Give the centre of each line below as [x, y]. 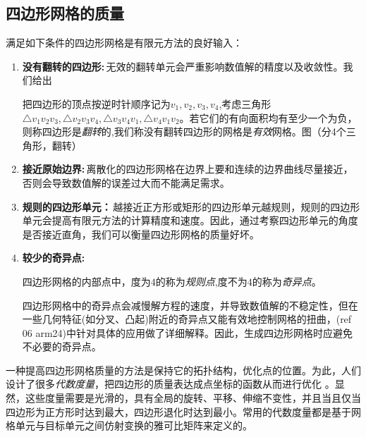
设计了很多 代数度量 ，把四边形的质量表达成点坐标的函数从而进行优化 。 [170, 384]
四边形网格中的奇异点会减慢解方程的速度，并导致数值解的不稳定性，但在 [190, 305]
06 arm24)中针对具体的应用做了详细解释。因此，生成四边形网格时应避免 [188, 332]
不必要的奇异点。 [62, 346]
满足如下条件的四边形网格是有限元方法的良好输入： [124, 43]
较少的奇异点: [54, 258]
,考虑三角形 [245, 103]
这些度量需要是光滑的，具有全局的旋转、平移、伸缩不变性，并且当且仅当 [193, 398]
